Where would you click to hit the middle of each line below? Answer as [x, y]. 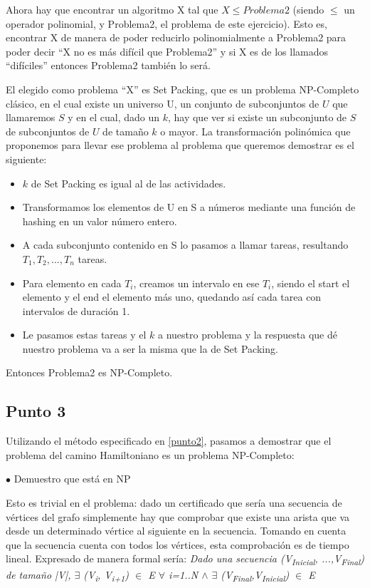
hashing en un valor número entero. [100, 221]
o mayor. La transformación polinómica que [255, 131]
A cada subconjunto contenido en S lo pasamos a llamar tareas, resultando [185, 245]
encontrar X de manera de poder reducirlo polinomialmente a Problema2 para [176, 37]
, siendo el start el [311, 283]
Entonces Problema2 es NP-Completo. [89, 372]
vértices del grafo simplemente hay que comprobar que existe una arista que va [178, 516]
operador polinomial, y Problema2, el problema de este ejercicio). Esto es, [166, 23]
